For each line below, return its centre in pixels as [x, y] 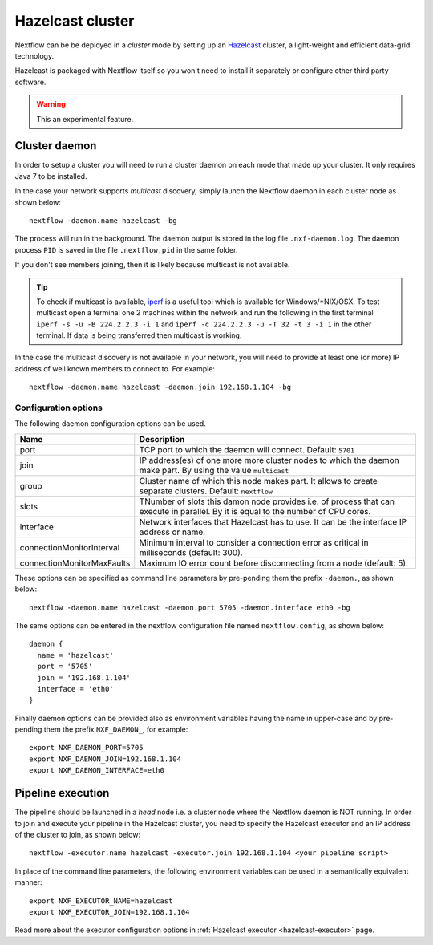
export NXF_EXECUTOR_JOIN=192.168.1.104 [109, 912]
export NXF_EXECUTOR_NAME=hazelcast [101, 901]
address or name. [172, 532]
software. [30, 82]
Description [162, 439]
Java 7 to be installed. [51, 176]
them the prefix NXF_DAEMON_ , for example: [116, 729]
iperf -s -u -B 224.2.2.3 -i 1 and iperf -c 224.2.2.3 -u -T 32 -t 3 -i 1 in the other [204, 324]
